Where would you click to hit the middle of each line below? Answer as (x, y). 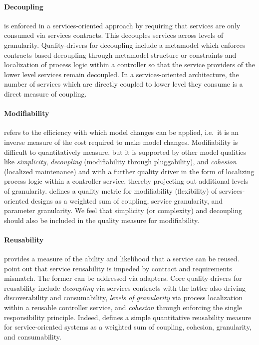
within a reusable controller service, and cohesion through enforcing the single (123, 307)
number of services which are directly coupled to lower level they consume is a (124, 84)
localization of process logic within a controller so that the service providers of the (130, 64)
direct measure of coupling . (45, 93)
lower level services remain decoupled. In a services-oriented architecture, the (122, 74)
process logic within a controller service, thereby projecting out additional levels (126, 181)
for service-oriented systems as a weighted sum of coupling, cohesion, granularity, (128, 327)
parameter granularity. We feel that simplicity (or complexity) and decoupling (123, 210)
